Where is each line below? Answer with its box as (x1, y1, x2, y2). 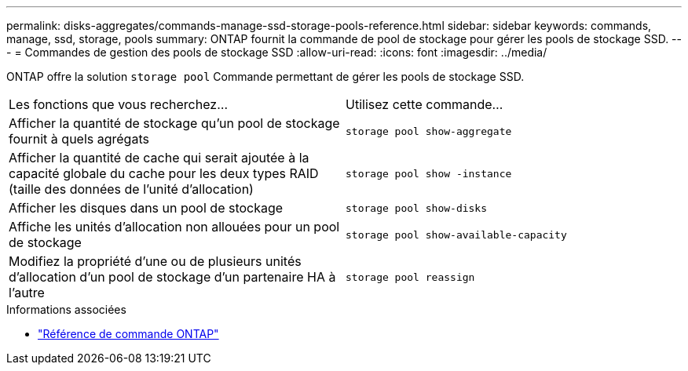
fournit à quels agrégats (9, 131, 149, 147)
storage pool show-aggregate (346, 125, 512, 137)
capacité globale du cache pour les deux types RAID (9, 165, 319, 181)
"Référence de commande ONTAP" (38, 327, 219, 340)
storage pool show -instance (346, 167, 512, 180)
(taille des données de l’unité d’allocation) (9, 181, 254, 197)
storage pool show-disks (346, 202, 488, 214)
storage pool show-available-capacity (346, 228, 567, 241)
